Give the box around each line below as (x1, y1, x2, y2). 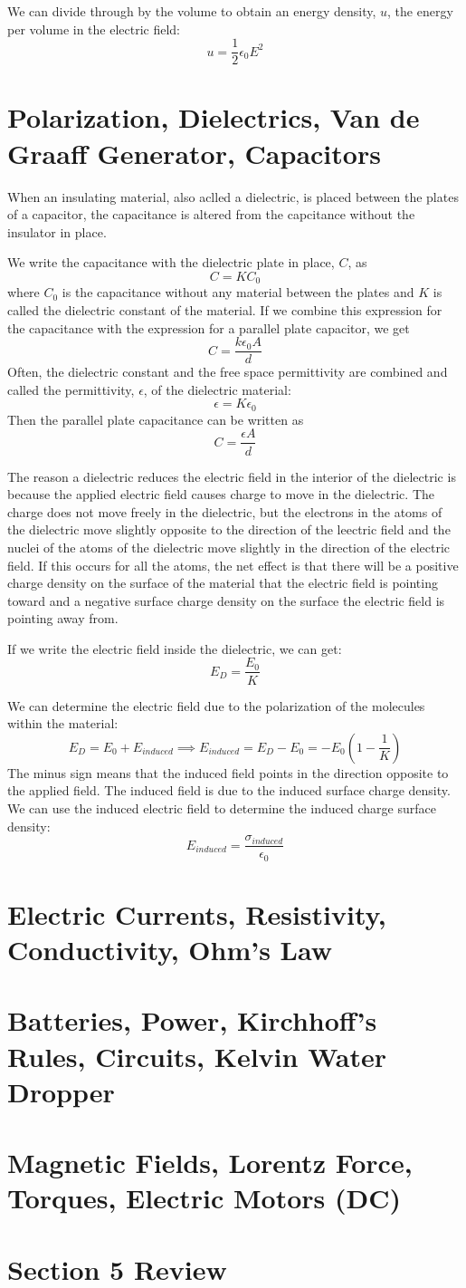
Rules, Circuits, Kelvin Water (7, 1037, 386, 1074)
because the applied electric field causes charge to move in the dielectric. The (7, 485, 434, 504)
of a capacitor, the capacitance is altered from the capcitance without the (7, 205, 415, 224)
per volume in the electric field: (7, 19, 181, 38)
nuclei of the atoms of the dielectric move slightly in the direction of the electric (7, 537, 451, 556)
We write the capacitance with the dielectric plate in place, (7, 253, 335, 272)
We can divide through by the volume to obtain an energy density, (7, 2, 376, 20)
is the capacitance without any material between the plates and (62, 283, 414, 302)
